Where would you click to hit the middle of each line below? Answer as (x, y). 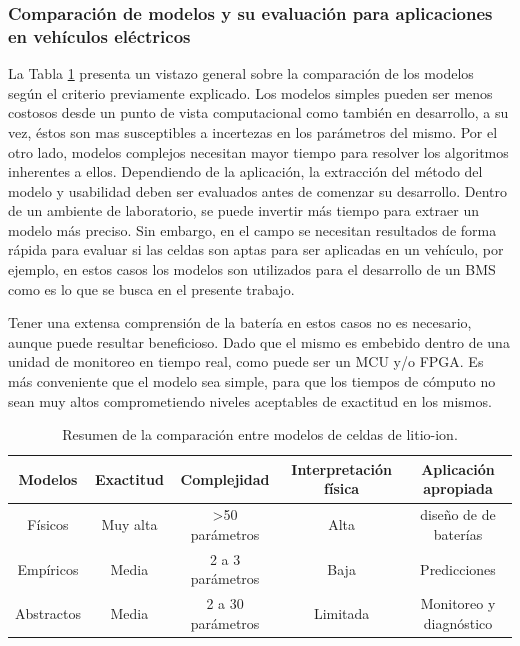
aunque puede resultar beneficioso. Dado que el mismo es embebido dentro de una (259, 341)
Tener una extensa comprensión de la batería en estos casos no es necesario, (240, 322)
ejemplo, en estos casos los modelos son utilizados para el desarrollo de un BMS (252, 269)
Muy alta (129, 524)
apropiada (458, 488)
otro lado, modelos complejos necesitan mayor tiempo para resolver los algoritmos (258, 151)
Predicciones (458, 568)
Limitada (341, 612)
